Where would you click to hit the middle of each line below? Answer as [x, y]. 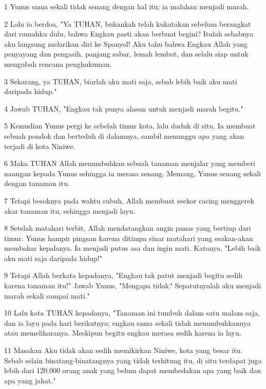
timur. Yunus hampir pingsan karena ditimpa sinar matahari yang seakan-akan [129, 238]
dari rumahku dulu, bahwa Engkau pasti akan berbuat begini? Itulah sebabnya [129, 34]
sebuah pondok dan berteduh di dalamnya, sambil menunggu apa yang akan [124, 135]
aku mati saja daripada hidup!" [53, 258]
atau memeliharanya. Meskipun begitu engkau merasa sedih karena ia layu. [123, 333]
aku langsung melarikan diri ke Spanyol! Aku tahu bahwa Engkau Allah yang [126, 43]
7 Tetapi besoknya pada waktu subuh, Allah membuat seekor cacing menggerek [129, 200]
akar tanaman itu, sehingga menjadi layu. [70, 210]
